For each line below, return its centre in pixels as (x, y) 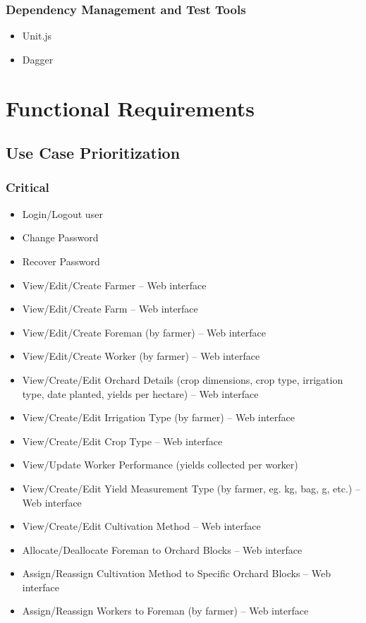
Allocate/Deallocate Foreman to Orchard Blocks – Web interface (162, 549)
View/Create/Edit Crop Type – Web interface (122, 441)
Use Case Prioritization (93, 153)
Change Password (60, 237)
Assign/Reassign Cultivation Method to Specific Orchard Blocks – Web (176, 573)
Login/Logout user (62, 213)
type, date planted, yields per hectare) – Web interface (140, 393)
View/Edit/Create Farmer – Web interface (114, 285)
